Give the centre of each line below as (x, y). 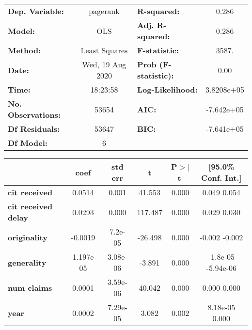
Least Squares (104, 50)
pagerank (104, 11)
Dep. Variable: (36, 11)
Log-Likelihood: (167, 89)
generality (27, 262)
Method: (24, 50)
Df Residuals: (34, 129)
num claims (30, 287)
